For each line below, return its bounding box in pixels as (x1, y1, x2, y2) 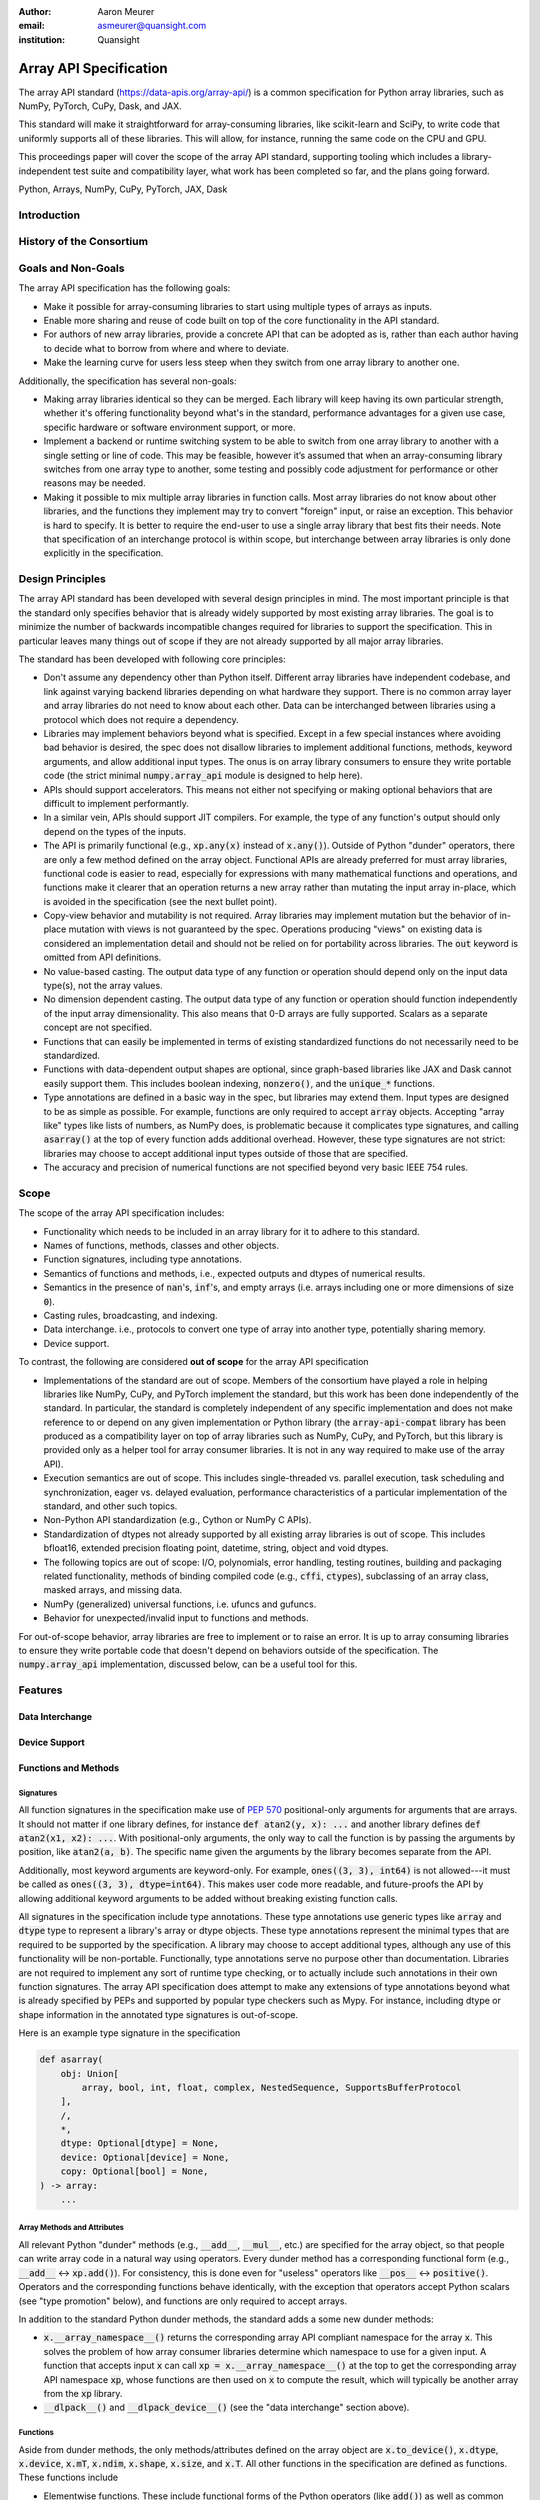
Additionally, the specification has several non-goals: (18, 375, 237, 387)
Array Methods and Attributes (18, 2223, 125, 2233)
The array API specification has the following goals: (18, 282, 231, 294)
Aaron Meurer (97, 6, 155, 17)
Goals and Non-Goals (18, 261, 125, 275)
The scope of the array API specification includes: (18, 1207, 225, 1219)
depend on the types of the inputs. (43, 825, 187, 837)
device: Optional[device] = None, (60, 2151, 230, 2163)
